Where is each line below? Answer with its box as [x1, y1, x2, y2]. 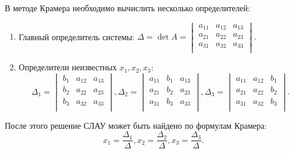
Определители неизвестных [18, 61, 117, 73]
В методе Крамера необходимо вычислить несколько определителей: [5, 2, 250, 14]
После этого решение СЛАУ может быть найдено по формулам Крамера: [5, 119, 267, 131]
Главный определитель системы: [18, 30, 135, 43]
